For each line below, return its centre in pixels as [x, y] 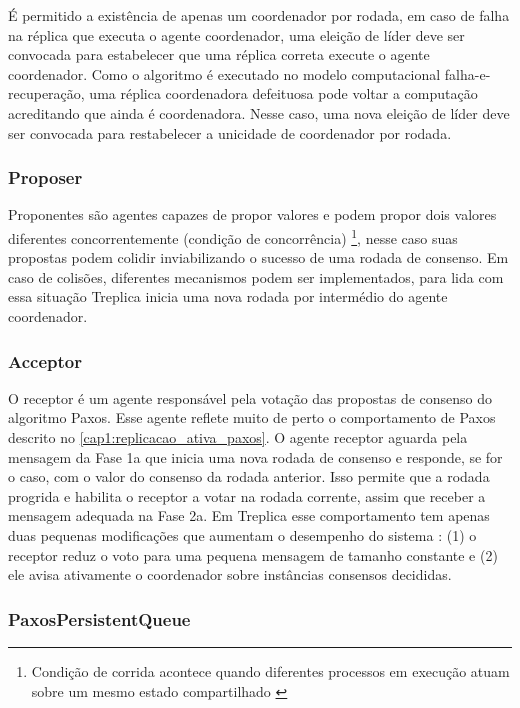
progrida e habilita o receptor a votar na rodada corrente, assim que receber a [247, 495]
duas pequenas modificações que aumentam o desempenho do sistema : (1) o [242, 534]
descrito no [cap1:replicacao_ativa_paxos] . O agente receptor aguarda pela [238, 437]
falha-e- [467, 73]
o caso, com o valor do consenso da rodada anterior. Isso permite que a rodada [249, 476]
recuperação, [46, 93]
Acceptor [45, 360]
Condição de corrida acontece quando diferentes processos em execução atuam [270, 670]
